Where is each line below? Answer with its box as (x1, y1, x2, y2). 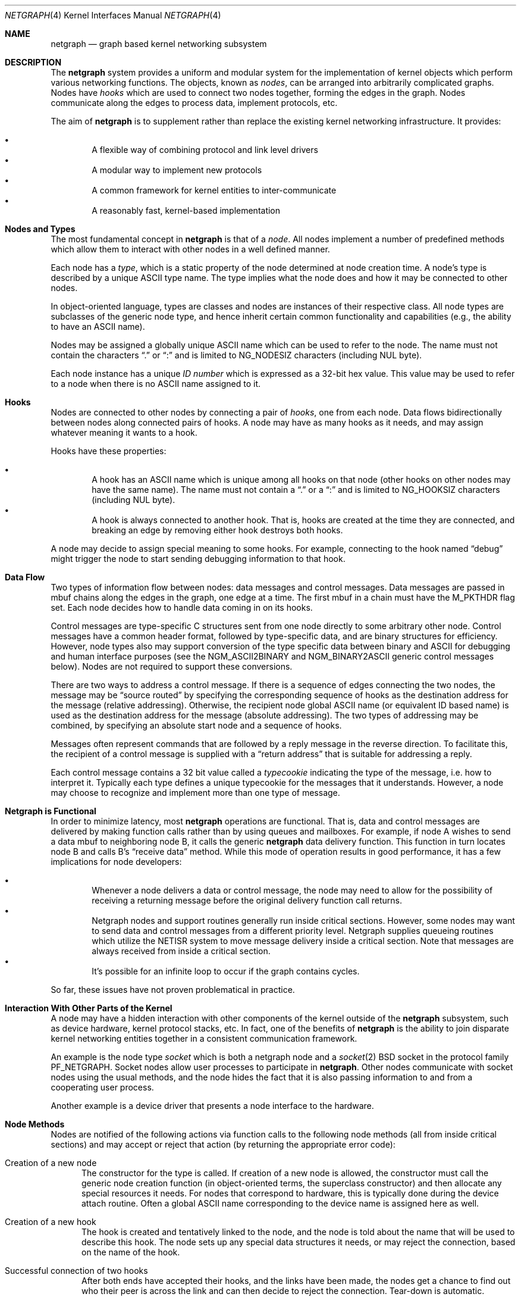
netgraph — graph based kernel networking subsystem (51, 39, 267, 49)
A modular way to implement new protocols (92, 165, 262, 175)
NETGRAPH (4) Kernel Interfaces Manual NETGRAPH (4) (5, 10, 221, 20)
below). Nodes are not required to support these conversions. (51, 661, 293, 671)
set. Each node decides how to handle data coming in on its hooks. (51, 602, 313, 612)
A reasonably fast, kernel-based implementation (92, 205, 281, 215)
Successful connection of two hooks (5, 1265, 148, 1276)
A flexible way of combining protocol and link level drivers (92, 145, 318, 155)
